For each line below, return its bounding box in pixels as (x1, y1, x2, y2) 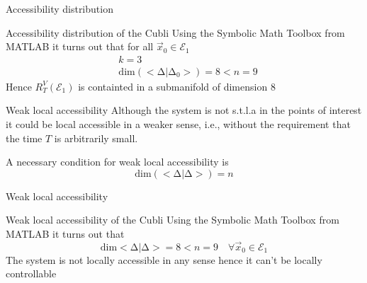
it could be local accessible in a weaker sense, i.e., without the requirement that (6, 117, 351, 132)
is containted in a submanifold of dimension (78, 79, 268, 93)
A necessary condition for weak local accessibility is (6, 154, 229, 169)
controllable (6, 266, 57, 281)
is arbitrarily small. (54, 130, 138, 145)
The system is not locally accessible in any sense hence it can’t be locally (6, 252, 322, 267)
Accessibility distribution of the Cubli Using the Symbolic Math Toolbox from (6, 25, 345, 40)
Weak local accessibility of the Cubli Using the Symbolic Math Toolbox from (6, 212, 339, 227)
